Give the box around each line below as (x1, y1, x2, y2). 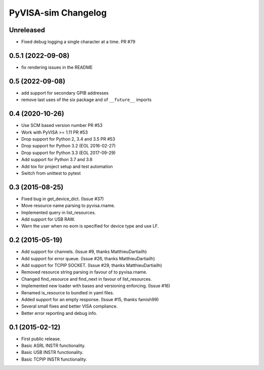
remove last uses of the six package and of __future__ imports (21, 97, 152, 103)
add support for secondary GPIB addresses (21, 90, 109, 96)
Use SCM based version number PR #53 (21, 123, 103, 128)
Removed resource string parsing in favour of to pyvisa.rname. (21, 269, 148, 275)
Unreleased (9, 26, 45, 34)
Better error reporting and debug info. (21, 310, 98, 316)
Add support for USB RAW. (21, 216, 75, 222)
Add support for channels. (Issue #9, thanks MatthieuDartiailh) (21, 249, 147, 255)
